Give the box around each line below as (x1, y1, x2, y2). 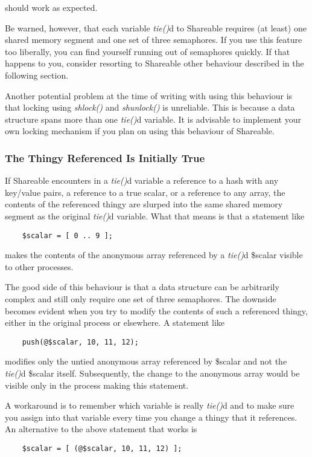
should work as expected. (5, 1, 98, 13)
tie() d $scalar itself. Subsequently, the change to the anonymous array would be (5, 367, 300, 379)
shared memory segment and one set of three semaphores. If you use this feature (5, 33, 302, 46)
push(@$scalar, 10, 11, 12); (22, 337, 139, 346)
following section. (5, 68, 69, 81)
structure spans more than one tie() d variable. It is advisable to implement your (5, 112, 301, 125)
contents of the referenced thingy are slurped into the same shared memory (5, 198, 283, 210)
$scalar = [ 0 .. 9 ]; (22, 231, 113, 240)
